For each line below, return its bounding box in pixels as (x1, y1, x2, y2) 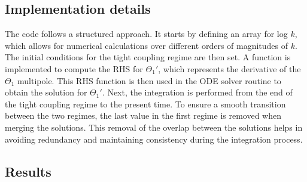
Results (5, 162, 51, 180)
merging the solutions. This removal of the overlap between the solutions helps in (5, 121, 303, 133)
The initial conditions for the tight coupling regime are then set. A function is (5, 51, 291, 63)
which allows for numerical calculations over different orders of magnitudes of (5, 39, 288, 51)
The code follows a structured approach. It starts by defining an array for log (5, 27, 288, 40)
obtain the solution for (5, 86, 87, 98)
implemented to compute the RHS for (5, 62, 143, 75)
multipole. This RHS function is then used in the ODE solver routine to (17, 74, 281, 87)
